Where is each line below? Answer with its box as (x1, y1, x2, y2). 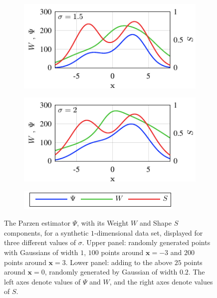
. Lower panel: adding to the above (65, 257, 173, 267)
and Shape (139, 218, 172, 228)
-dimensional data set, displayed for (94, 227, 203, 238)
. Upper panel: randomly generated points (82, 237, 211, 248)
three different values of (4, 237, 76, 248)
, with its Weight (77, 218, 129, 228)
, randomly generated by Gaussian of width (44, 267, 178, 277)
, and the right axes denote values (109, 276, 213, 287)
